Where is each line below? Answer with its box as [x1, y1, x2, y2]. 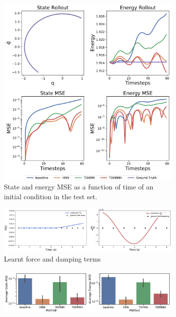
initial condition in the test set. [4, 191, 97, 201]
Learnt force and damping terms [4, 254, 101, 264]
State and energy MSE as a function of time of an [4, 181, 154, 191]
